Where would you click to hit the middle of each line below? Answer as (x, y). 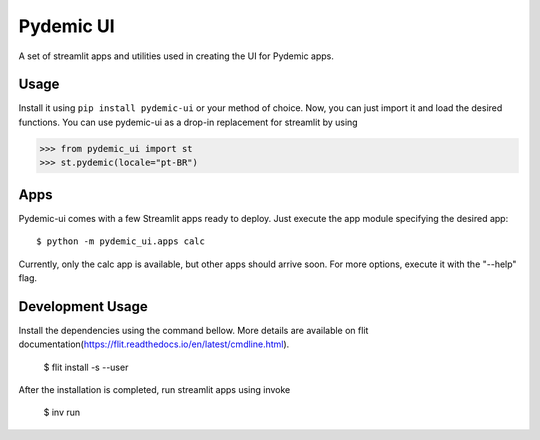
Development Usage (83, 306)
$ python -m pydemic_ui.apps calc (120, 241)
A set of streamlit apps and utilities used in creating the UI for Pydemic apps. (176, 56)
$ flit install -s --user (86, 367)
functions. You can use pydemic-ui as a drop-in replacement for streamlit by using (188, 122)
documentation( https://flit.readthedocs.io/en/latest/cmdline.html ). (154, 344)
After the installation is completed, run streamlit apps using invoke (154, 389)
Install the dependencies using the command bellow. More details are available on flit (193, 330)
